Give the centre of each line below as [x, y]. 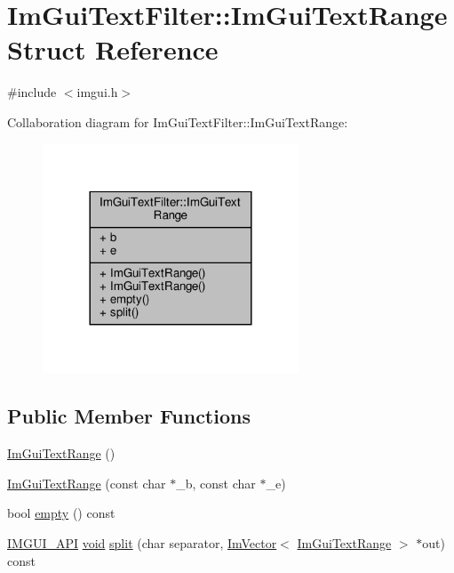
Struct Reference [113, 49]
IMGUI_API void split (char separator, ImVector [142, 542]
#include [32, 92]
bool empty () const [61, 513]
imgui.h [97, 92]
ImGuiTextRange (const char [87, 483]
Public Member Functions [129, 416]
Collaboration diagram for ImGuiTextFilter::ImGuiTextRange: [178, 121]
